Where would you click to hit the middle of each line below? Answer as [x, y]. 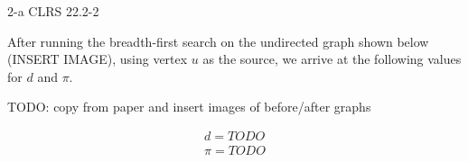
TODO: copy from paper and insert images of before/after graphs [189, 107]
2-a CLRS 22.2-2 [53, 11]
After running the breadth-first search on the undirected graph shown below [218, 41]
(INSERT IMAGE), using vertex [98, 59]
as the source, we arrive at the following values [332, 59]
